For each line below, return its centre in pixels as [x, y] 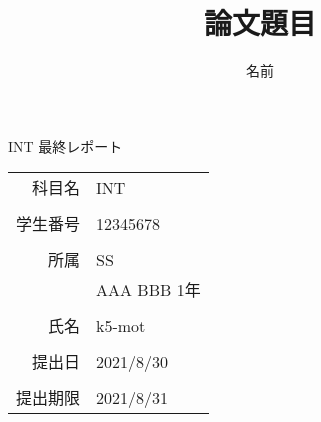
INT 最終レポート [65, 145]
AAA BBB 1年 [148, 290]
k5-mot [121, 325]
